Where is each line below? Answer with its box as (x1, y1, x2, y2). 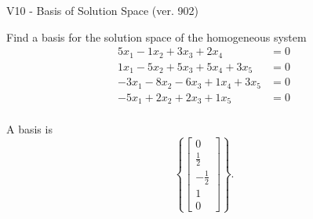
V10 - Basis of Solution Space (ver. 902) (6, 2, 198, 18)
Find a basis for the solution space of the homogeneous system (6, 28, 307, 45)
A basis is (6, 121, 53, 137)
